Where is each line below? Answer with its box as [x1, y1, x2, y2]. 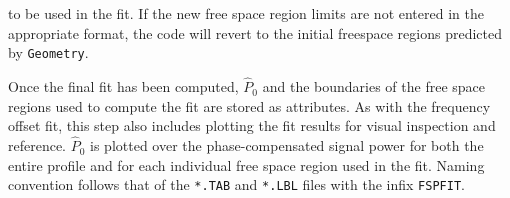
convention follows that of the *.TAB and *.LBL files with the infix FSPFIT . [8, 174, 465, 195]
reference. [8, 135, 67, 156]
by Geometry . [8, 42, 89, 63]
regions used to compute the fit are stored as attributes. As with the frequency [8, 95, 491, 116]
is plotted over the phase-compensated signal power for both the [90, 135, 484, 156]
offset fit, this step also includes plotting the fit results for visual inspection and [8, 115, 496, 136]
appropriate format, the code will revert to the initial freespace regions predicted [8, 22, 502, 43]
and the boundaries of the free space [262, 76, 485, 97]
